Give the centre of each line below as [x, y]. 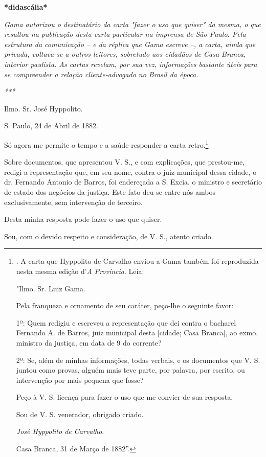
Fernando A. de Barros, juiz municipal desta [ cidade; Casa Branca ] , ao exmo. [137, 333]
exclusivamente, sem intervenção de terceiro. [73, 202]
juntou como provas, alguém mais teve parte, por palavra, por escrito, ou [130, 370]
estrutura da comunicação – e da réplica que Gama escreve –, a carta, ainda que [130, 44]
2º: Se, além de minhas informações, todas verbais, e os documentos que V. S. [138, 360]
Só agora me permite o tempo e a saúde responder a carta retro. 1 [106, 144]
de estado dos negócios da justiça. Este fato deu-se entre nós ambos [110, 191]
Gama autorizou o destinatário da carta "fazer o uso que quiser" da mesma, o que [132, 24]
